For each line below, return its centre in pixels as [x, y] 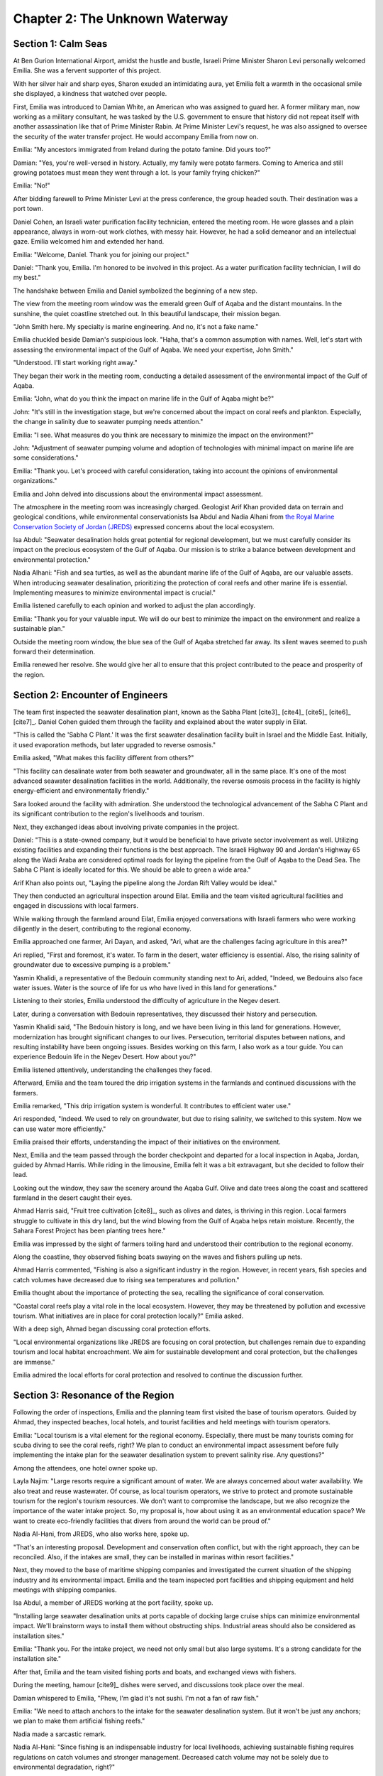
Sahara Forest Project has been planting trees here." [89, 1231]
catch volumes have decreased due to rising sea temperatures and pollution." [127, 1279]
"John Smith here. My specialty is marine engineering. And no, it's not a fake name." [136, 327]
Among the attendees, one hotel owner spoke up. [85, 1468]
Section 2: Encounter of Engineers [90, 695]
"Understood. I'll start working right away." [75, 363]
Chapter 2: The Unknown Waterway [121, 18]
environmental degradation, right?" [64, 1767]
